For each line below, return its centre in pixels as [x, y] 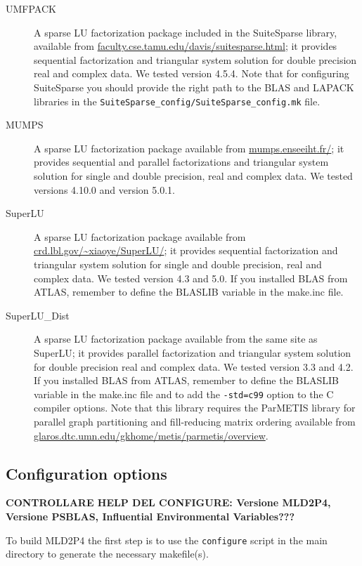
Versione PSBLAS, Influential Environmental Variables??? [150, 516]
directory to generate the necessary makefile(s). [107, 554]
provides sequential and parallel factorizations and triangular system [181, 162]
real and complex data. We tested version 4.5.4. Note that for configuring [192, 73]
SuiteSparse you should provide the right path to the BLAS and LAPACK [194, 87]
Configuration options [86, 473]
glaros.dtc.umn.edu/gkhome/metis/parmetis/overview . [151, 435]
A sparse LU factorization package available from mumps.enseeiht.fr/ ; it [189, 148]
